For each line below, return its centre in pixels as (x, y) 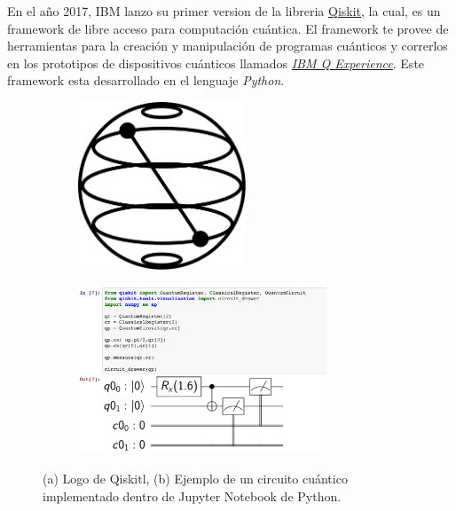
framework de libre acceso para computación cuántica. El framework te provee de (228, 28)
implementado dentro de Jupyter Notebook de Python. (192, 495)
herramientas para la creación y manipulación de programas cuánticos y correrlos (228, 46)
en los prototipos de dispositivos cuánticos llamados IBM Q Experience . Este (216, 63)
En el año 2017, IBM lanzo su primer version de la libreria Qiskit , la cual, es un (224, 11)
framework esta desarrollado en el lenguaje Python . (146, 80)
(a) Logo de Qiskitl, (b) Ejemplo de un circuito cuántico (195, 479)
